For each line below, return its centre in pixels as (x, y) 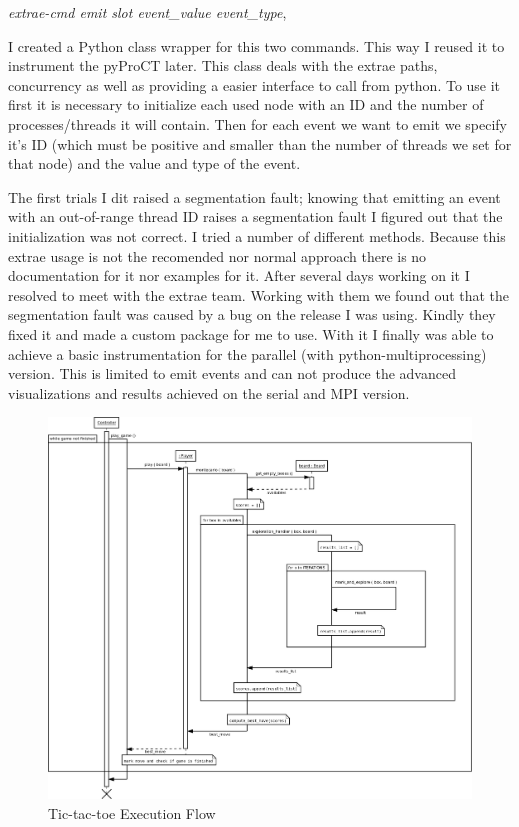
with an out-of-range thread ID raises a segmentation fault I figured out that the (255, 216)
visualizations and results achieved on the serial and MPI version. (209, 392)
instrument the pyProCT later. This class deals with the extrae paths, (223, 65)
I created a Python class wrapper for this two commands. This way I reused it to (256, 45)
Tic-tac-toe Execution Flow (132, 812)
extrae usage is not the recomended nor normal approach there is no (217, 255)
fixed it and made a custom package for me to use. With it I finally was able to (251, 333)
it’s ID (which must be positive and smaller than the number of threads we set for (260, 143)
